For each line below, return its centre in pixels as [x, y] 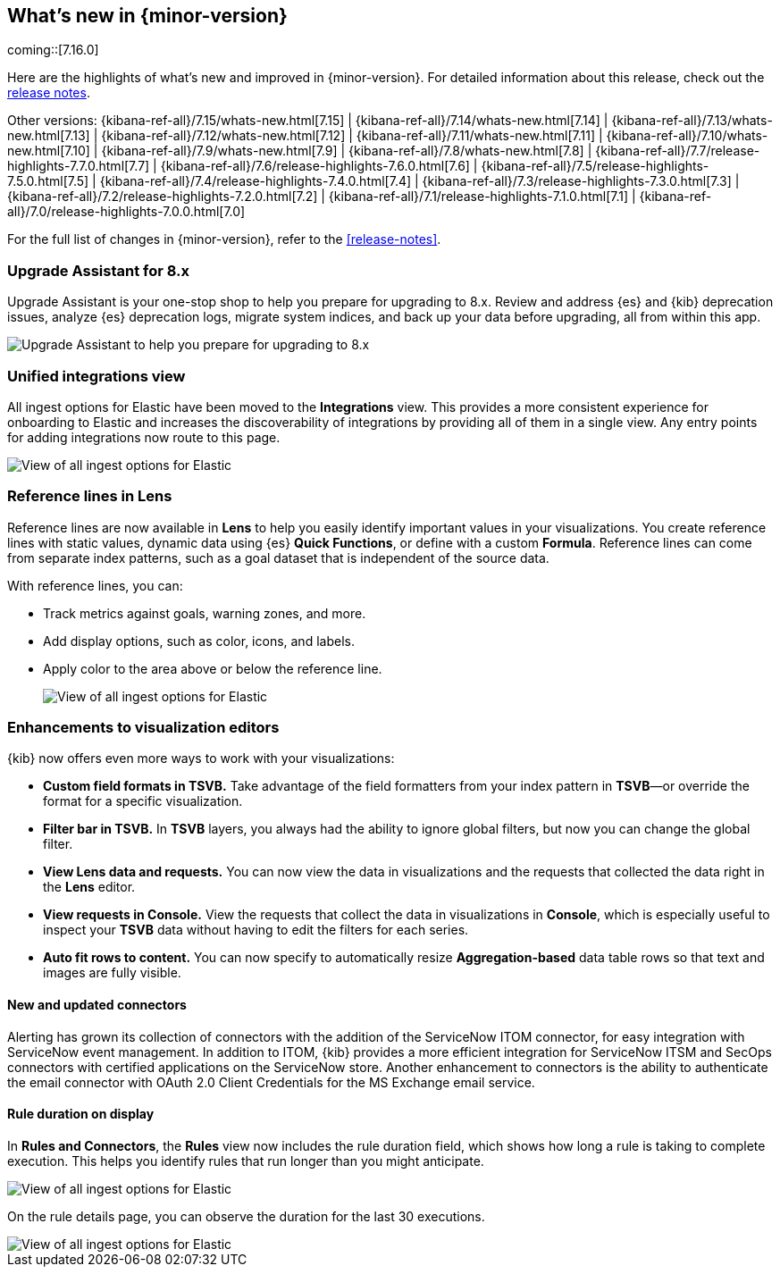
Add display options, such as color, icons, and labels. [199, 641]
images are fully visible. [112, 973]
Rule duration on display [81, 1114]
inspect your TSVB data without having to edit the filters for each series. [256, 930]
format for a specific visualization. [143, 801]
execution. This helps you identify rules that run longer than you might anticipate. [246, 1161]
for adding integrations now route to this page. [144, 437]
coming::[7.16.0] [53, 50]
